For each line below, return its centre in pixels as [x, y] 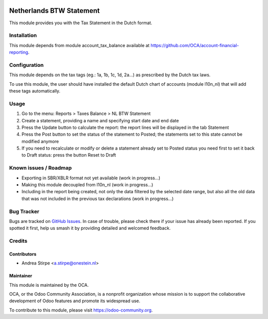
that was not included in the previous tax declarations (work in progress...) [98, 199]
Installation [23, 36]
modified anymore [40, 141]
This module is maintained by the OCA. [49, 285]
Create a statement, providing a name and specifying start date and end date [100, 120]
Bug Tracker [24, 212]
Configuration [27, 65]
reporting [19, 53]
